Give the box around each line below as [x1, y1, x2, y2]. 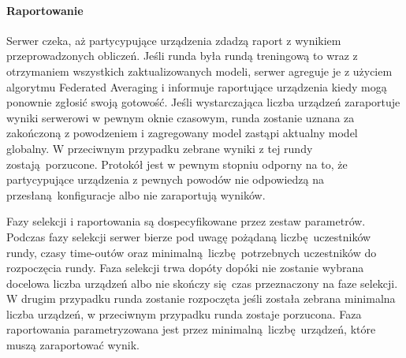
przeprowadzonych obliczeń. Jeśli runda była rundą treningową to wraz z [6, 47, 358, 64]
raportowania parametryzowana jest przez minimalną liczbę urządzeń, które [6, 321, 376, 337]
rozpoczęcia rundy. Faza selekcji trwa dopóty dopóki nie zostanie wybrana [6, 259, 364, 276]
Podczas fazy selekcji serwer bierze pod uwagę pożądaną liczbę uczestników [6, 228, 371, 244]
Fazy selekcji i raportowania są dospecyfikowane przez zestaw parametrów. [6, 213, 366, 229]
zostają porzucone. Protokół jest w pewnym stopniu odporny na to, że [6, 155, 348, 172]
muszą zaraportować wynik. [6, 337, 140, 353]
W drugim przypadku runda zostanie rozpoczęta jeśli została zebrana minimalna [6, 290, 396, 307]
